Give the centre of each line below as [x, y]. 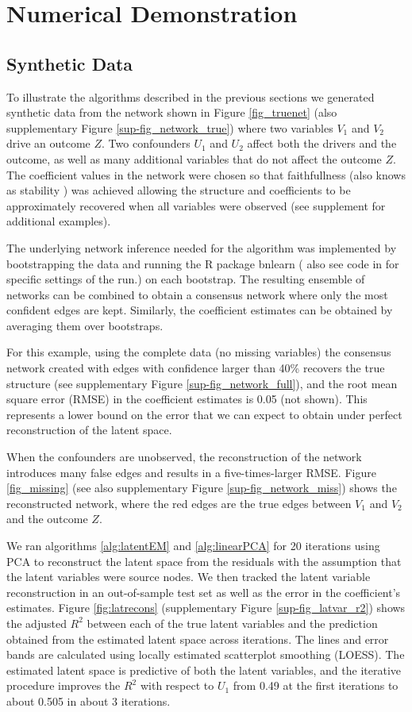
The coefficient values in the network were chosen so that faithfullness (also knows [206, 174]
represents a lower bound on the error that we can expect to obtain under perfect [204, 414]
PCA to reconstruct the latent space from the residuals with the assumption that [204, 561]
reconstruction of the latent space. [89, 430]
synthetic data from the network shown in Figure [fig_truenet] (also [172, 112]
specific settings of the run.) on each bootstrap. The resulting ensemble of [186, 279]
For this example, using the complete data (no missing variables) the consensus [199, 352]
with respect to [177, 685]
